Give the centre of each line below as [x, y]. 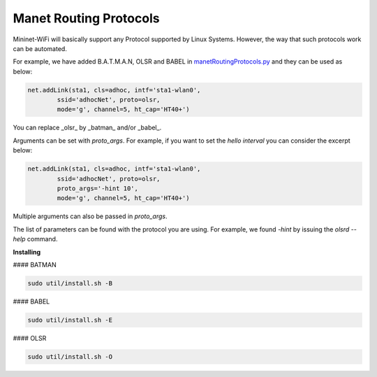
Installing [27, 252]
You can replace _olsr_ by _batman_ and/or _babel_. [87, 128]
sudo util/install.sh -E [70, 320]
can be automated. [40, 48]
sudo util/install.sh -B [70, 283]
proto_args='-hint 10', [98, 188]
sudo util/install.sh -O [70, 356]
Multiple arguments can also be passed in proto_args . [90, 216]
